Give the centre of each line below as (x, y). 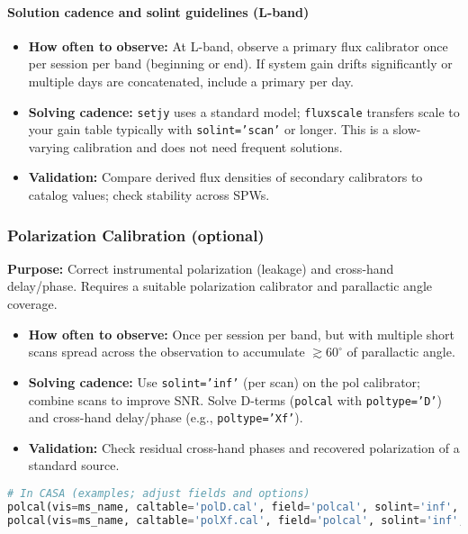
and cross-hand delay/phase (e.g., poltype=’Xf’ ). (166, 417)
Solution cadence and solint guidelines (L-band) (158, 11)
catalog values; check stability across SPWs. (149, 195)
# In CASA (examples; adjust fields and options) (159, 494)
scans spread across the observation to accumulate (166, 352)
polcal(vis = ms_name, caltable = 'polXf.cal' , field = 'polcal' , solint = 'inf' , (236, 520)
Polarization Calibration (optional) (136, 235)
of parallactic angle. (401, 352)
